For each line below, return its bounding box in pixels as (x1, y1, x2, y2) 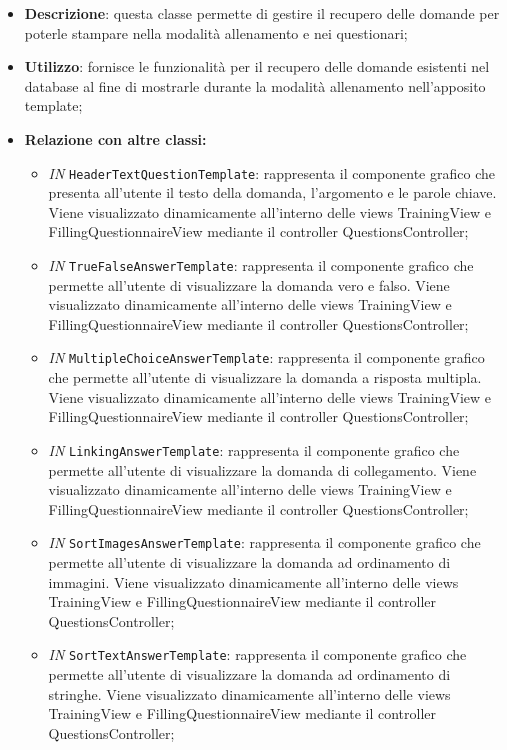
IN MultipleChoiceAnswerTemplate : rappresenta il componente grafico (48, 347, 485, 368)
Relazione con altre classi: (24, 128, 207, 149)
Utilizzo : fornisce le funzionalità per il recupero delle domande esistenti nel (24, 56, 490, 77)
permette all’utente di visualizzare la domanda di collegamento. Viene (48, 459, 477, 480)
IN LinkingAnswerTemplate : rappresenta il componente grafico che (48, 439, 460, 460)
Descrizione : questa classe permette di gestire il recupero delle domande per (24, 3, 500, 23)
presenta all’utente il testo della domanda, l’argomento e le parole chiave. (48, 182, 497, 203)
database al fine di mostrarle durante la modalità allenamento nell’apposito (24, 75, 486, 96)
